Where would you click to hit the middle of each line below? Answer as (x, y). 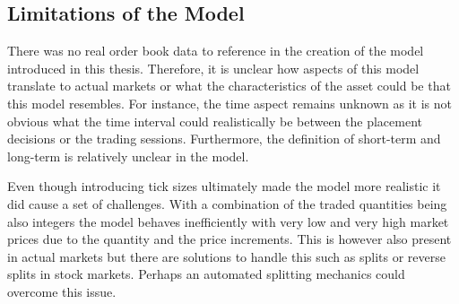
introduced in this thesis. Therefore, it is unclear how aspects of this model (213, 68)
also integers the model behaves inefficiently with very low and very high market (228, 221)
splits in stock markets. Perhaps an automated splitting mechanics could (206, 274)
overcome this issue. (62, 291)
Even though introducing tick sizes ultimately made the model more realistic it (224, 186)
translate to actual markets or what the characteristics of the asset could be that (229, 86)
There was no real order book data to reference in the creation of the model (216, 51)
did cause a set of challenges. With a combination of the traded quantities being (227, 203)
